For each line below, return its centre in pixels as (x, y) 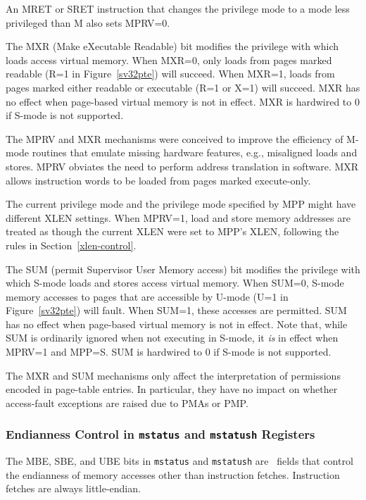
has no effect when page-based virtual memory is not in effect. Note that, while (177, 324)
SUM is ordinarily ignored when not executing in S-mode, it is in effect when (172, 338)
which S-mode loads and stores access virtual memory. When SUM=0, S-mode (175, 283)
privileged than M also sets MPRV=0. (88, 22)
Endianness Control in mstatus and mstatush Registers (160, 434)
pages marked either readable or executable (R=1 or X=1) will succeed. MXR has (183, 87)
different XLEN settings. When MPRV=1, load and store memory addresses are (178, 217)
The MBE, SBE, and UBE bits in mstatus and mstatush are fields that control (179, 461)
